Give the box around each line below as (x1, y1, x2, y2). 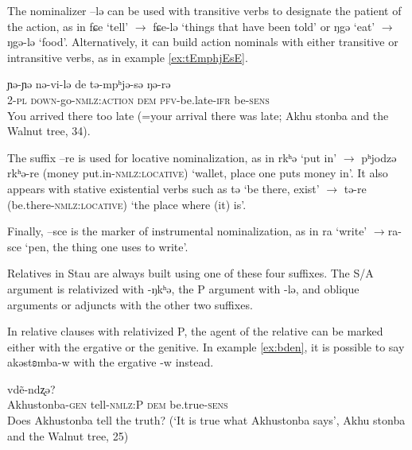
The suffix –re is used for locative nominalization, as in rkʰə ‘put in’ (7, 149, 337, 165)
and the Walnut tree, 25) (7, 427, 129, 444)
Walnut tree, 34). (7, 122, 91, 139)
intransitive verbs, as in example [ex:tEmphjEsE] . (7, 48, 248, 65)
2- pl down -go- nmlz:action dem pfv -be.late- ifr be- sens (7, 91, 270, 107)
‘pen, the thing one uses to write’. (25, 238, 189, 254)
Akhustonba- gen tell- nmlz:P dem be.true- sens (7, 396, 228, 413)
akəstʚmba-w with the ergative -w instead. (7, 354, 214, 370)
